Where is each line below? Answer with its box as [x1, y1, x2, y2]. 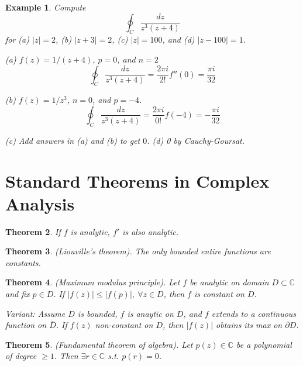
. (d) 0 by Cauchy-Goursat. [147, 134, 245, 146]
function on [5, 319, 47, 331]
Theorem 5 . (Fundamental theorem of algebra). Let [5, 338, 193, 350]
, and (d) [162, 33, 195, 46]
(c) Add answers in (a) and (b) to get [5, 134, 140, 146]
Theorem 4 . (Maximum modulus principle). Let [5, 276, 180, 288]
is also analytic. [122, 225, 179, 237]
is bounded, [77, 307, 118, 319]
